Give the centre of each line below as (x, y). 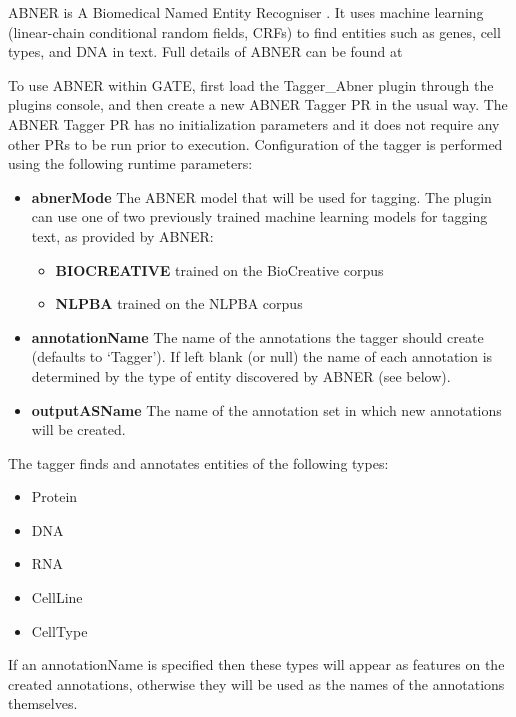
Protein (54, 496)
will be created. (78, 429)
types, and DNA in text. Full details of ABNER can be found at (205, 51)
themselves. (43, 703)
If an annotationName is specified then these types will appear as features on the (256, 664)
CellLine (57, 597)
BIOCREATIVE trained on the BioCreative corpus (219, 269)
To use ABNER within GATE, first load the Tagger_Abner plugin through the (251, 84)
